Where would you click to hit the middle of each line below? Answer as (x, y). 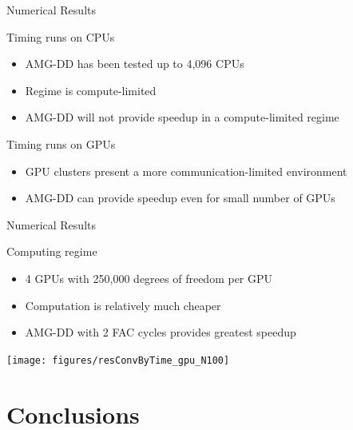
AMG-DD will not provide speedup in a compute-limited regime (182, 117)
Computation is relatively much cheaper (123, 305)
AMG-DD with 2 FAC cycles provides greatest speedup (161, 332)
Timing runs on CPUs (61, 36)
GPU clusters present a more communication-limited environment (186, 171)
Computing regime (52, 251)
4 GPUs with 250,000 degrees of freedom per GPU (149, 278)
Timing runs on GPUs (61, 143)
